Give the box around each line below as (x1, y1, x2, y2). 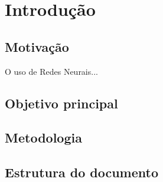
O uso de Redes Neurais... (5, 65, 98, 77)
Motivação (5, 37, 69, 55)
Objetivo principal (5, 94, 118, 112)
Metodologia (5, 128, 82, 147)
